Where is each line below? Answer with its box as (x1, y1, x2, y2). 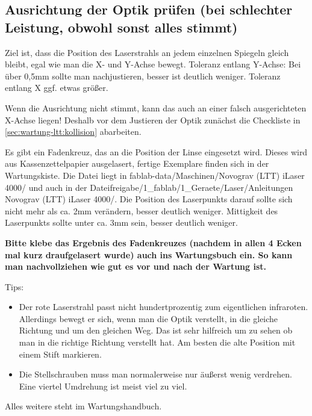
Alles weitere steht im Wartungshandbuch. (5, 400, 162, 412)
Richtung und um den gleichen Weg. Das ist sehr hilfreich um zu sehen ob (19, 324, 293, 337)
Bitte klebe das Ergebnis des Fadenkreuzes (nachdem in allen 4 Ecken (5, 236, 302, 249)
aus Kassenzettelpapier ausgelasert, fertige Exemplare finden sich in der (5, 157, 269, 170)
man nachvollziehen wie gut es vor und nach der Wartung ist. (5, 260, 267, 273)
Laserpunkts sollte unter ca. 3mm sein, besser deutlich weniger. (5, 216, 238, 229)
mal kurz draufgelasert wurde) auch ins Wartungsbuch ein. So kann (5, 248, 293, 261)
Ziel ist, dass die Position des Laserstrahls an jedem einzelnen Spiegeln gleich (5, 46, 289, 58)
